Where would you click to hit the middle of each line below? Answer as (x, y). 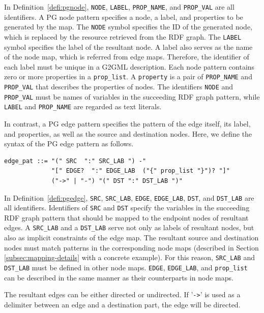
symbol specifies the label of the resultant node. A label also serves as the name (128, 46)
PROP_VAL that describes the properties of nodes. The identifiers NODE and (119, 86)
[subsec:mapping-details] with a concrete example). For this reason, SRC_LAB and (129, 257)
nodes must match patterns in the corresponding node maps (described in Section (131, 247)
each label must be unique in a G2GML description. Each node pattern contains (129, 66)
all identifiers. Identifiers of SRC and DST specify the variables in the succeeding (127, 208)
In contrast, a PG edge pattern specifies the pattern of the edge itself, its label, (127, 123)
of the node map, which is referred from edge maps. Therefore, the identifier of (127, 57)
